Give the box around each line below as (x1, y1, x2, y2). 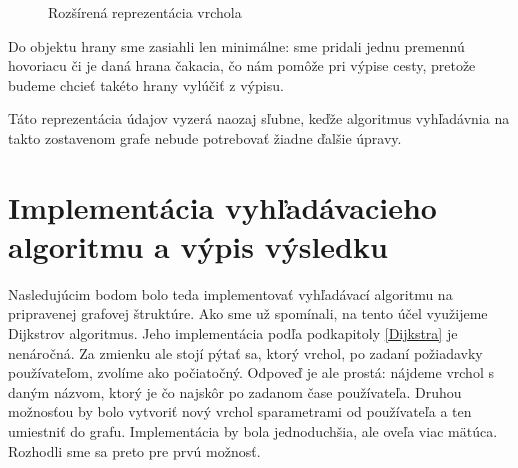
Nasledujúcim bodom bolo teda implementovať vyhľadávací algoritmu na (8, 283, 453, 304)
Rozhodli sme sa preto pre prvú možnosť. (8, 440, 261, 461)
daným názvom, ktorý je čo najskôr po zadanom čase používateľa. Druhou (8, 381, 462, 402)
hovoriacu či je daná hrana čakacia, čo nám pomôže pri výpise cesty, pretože (8, 55, 476, 76)
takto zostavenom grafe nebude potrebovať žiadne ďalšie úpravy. (8, 127, 402, 148)
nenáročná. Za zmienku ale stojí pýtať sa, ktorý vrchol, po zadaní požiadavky (8, 342, 483, 363)
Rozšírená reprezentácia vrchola (48, 2, 242, 22)
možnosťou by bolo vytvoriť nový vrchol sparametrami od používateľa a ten (8, 401, 472, 422)
